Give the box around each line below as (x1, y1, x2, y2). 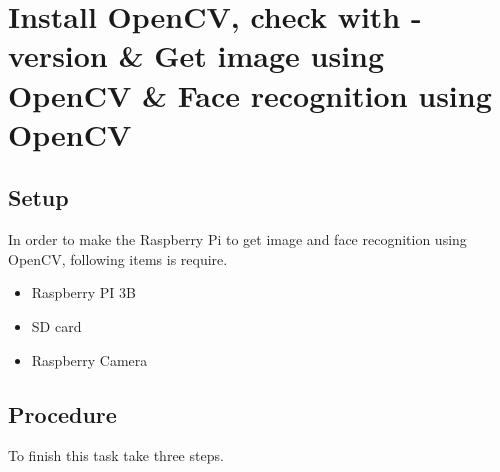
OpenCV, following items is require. (8, 248, 228, 269)
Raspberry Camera (31, 349, 148, 370)
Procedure (8, 398, 117, 429)
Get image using (154, 35, 385, 76)
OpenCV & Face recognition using (8, 74, 492, 115)
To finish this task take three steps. (8, 445, 224, 466)
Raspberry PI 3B (31, 282, 136, 303)
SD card (31, 315, 82, 336)
